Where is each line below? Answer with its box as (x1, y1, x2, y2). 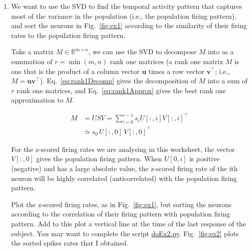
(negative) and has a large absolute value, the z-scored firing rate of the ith (11, 163, 238, 173)
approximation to (11, 95, 63, 105)
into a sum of (207, 75, 248, 86)
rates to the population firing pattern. (11, 30, 126, 40)
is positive (189, 153, 220, 164)
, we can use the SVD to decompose (88, 46, 197, 57)
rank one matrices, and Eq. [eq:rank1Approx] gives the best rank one (16, 85, 226, 95)
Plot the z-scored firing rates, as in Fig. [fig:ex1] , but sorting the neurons (11, 199, 232, 209)
